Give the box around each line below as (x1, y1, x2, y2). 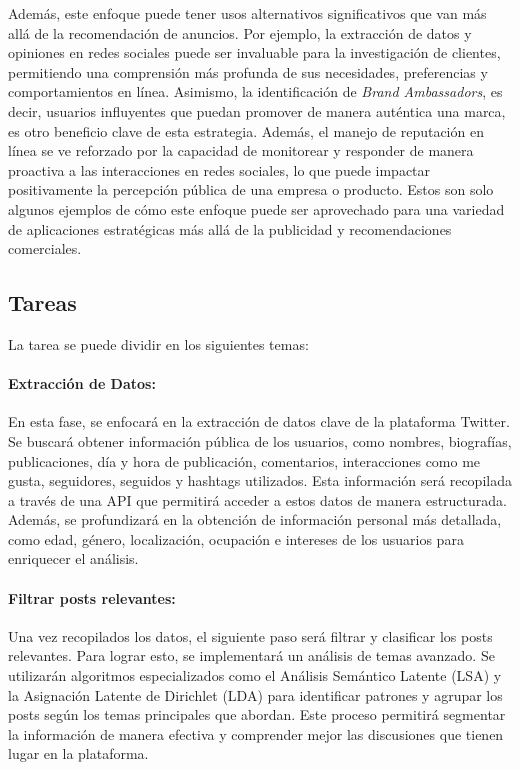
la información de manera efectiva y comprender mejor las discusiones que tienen (8, 723, 504, 744)
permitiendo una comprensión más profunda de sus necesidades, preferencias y (8, 61, 488, 82)
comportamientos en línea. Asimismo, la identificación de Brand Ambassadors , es (8, 81, 503, 102)
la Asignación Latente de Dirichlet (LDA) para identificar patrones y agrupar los (8, 684, 503, 705)
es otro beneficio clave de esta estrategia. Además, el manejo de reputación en (8, 120, 484, 141)
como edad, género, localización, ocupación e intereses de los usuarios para (8, 528, 464, 549)
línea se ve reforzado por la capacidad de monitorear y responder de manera (8, 140, 474, 161)
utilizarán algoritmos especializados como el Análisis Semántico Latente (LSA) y (8, 665, 502, 686)
